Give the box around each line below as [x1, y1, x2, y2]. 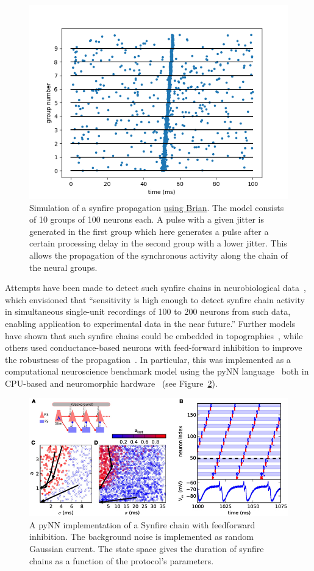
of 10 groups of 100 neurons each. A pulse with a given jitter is [29, 213, 265, 226]
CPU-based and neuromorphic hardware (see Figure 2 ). [5, 376, 218, 389]
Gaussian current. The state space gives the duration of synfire [29, 542, 264, 555]
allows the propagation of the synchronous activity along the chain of [29, 248, 288, 261]
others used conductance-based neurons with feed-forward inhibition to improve [5, 341, 302, 354]
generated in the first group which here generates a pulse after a [29, 224, 269, 237]
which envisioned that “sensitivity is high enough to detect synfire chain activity [5, 293, 305, 306]
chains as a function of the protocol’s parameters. [29, 554, 214, 567]
